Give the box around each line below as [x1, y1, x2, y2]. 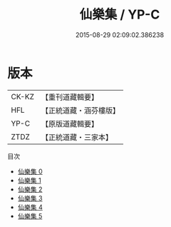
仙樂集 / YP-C [79, 6, 160, 23]
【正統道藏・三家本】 [41, 132, 113, 142]
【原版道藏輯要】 [41, 118, 98, 128]
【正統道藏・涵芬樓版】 [41, 105, 120, 115]
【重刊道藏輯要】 [41, 92, 98, 102]
